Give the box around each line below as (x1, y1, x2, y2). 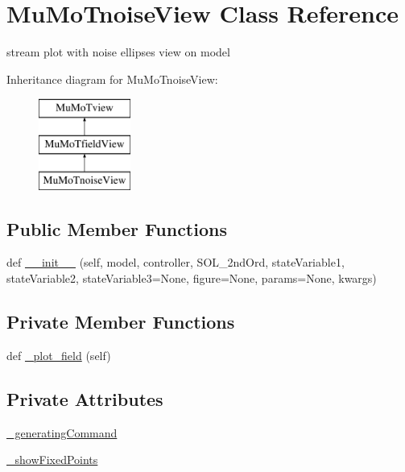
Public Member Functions (6, 216, 227, 241)
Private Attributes (6, 386, 163, 411)
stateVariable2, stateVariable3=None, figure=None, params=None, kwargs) (6, 270, 377, 287)
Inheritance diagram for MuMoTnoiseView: (6, 70, 218, 87)
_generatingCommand (6, 424, 118, 441)
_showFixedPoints (6, 451, 98, 468)
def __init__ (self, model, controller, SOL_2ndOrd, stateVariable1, (6, 254, 345, 271)
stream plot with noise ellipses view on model (6, 43, 230, 60)
